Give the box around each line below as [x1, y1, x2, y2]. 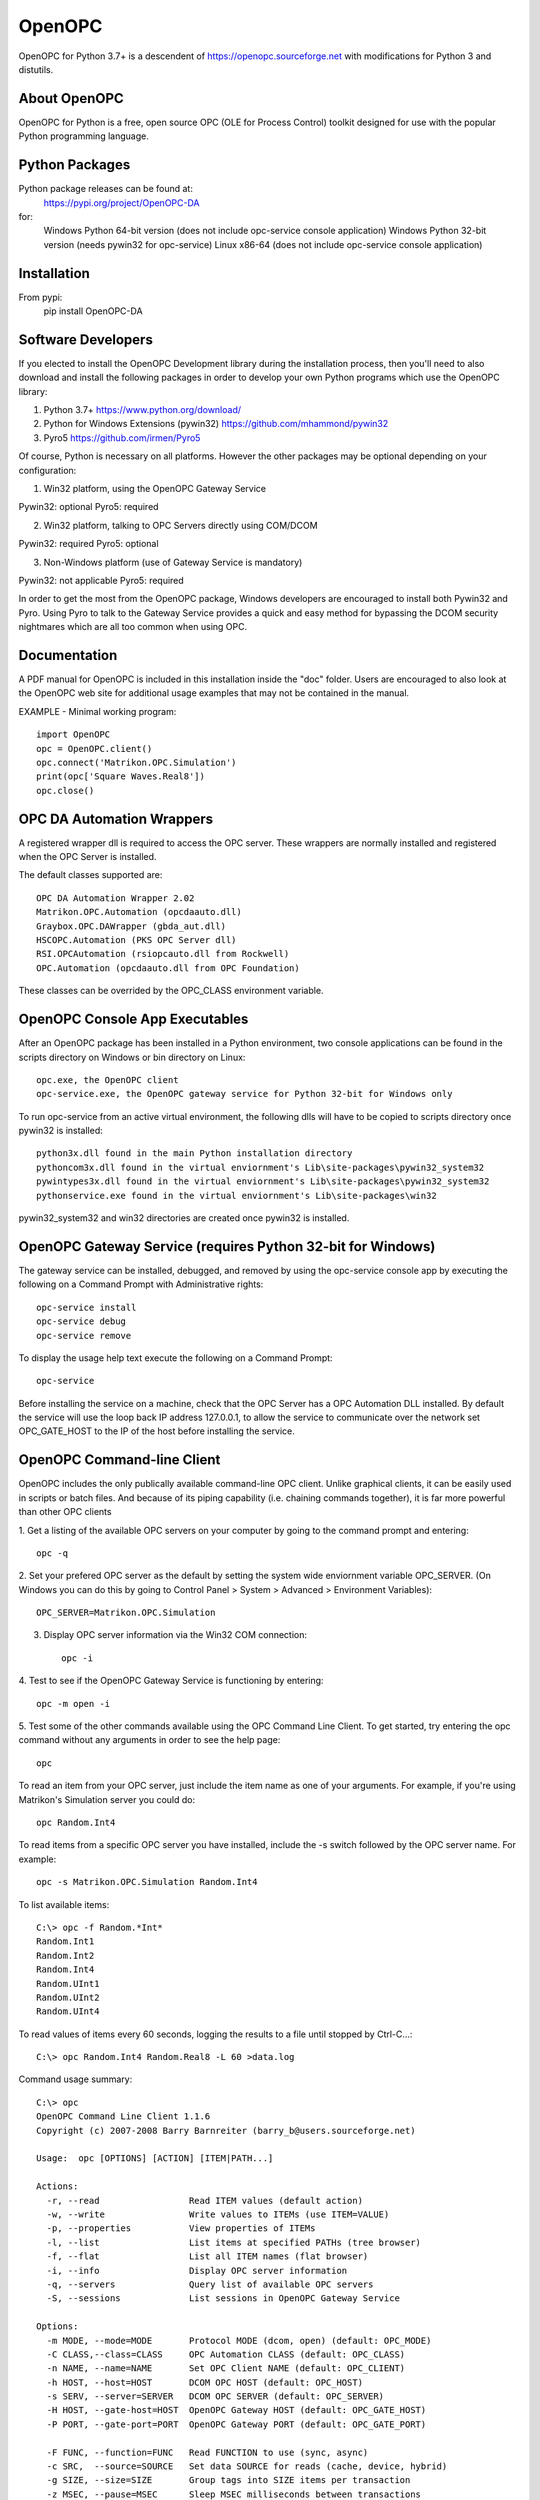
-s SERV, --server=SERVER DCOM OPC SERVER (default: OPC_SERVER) [46, 2391, 385, 2402]
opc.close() [36, 785, 95, 796]
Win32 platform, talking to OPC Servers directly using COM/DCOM [43, 519, 319, 531]
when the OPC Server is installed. [18, 851, 157, 863]
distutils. [18, 63, 54, 75]
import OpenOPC [36, 729, 111, 740]
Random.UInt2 [36, 1991, 100, 2003]
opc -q [36, 1547, 69, 1559]
